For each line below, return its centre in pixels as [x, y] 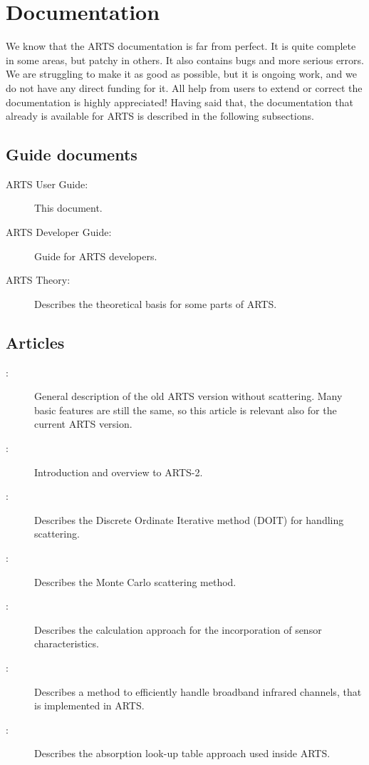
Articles [35, 342]
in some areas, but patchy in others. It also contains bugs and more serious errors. [185, 60]
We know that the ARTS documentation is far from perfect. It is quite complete [181, 46]
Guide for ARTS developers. [96, 256]
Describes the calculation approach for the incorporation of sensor [178, 629]
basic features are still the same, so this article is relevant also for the [186, 410]
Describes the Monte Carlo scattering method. [135, 581]
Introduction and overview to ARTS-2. [119, 472]
